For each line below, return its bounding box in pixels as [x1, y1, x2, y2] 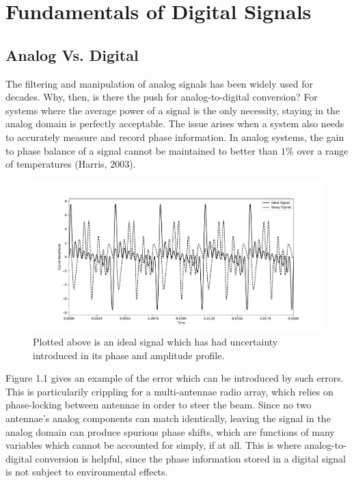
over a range [297, 143, 349, 157]
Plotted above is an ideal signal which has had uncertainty [33, 335, 278, 349]
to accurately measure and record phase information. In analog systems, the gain [5, 129, 344, 144]
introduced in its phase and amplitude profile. [33, 348, 225, 362]
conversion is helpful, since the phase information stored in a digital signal [35, 451, 346, 465]
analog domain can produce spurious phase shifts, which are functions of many [5, 424, 335, 439]
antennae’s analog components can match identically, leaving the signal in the [5, 411, 331, 426]
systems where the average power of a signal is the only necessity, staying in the [5, 103, 340, 117]
